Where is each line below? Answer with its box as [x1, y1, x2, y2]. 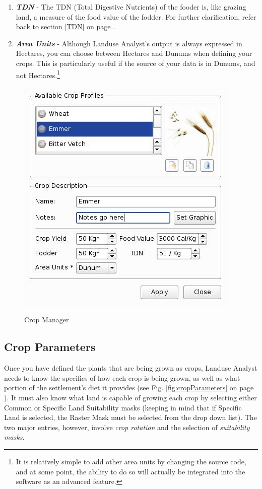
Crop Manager [24, 314, 69, 325]
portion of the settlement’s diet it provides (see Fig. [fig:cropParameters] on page [4, 382, 254, 393]
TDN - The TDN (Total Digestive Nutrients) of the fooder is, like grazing [16, 2, 246, 12]
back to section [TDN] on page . [16, 21, 115, 32]
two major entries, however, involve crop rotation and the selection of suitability [4, 422, 250, 432]
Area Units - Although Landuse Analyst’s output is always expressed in [16, 38, 242, 48]
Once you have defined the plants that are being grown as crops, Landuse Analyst [4, 363, 257, 373]
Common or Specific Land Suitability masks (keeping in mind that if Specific [4, 402, 242, 412]
